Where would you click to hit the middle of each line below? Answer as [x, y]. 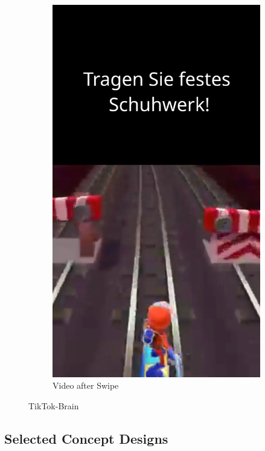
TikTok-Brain [54, 406]
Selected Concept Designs [86, 438]
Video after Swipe [86, 385]
